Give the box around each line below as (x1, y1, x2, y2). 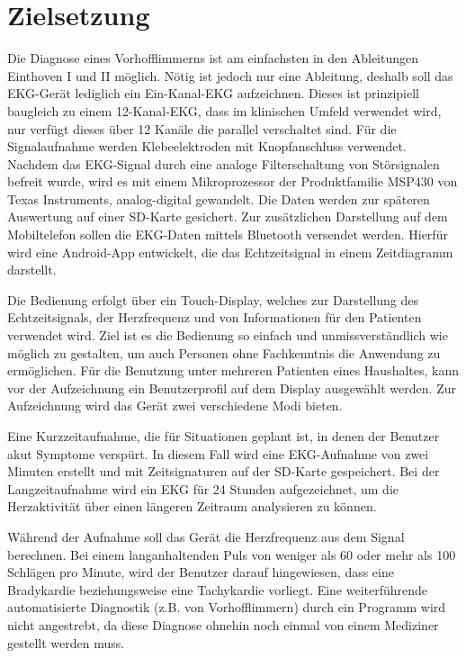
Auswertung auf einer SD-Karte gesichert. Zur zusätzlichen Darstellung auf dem (7, 207, 448, 226)
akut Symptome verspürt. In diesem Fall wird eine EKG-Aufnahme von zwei (7, 444, 429, 463)
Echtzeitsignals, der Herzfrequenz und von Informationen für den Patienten (7, 308, 422, 327)
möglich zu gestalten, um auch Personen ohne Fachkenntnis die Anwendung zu (7, 343, 441, 362)
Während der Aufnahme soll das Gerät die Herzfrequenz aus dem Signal (7, 527, 405, 545)
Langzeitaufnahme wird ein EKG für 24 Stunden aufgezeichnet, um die (7, 479, 399, 498)
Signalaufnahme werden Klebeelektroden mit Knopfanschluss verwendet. (7, 137, 407, 156)
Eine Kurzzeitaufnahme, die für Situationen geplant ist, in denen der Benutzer (7, 427, 440, 445)
